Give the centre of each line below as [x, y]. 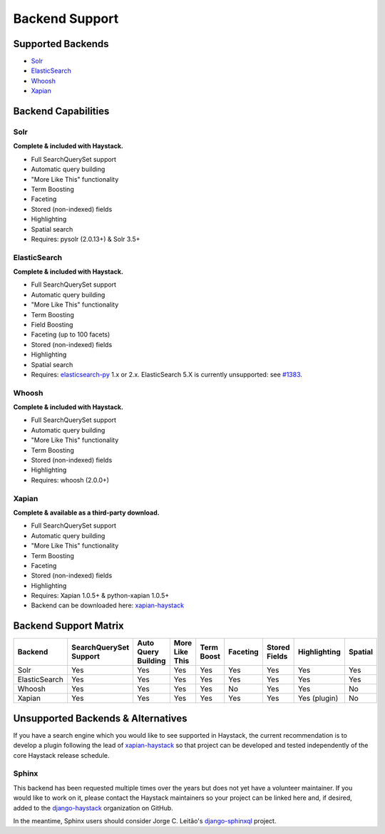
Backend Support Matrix [68, 626]
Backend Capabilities [61, 112]
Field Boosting [52, 325]
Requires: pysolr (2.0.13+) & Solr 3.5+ [86, 239]
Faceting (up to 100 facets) [71, 334]
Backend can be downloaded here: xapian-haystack [108, 605]
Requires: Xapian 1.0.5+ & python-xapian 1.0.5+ [100, 596]
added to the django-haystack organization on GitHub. [93, 808]
